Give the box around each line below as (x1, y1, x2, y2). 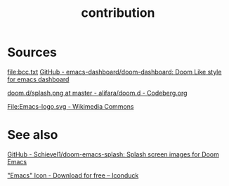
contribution (81, 5, 155, 21)
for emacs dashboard (7, 75, 70, 84)
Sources (7, 44, 58, 60)
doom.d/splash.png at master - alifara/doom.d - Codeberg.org (7, 88, 188, 97)
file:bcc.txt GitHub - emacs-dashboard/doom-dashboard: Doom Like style (7, 67, 222, 76)
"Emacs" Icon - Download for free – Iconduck (7, 171, 139, 180)
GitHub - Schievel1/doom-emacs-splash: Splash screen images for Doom (7, 150, 219, 159)
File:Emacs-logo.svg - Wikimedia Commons (7, 102, 134, 110)
